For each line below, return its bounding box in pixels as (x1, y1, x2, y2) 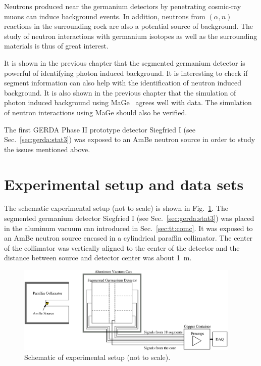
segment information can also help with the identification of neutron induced (4, 77, 242, 88)
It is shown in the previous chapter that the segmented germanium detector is (4, 57, 245, 68)
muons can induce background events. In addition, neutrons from (4, 11, 205, 21)
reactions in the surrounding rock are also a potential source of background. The (4, 21, 253, 31)
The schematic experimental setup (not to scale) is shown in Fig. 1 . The (4, 203, 228, 213)
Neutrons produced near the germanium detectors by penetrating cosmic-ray (4, 1, 241, 11)
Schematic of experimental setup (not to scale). (24, 352, 171, 362)
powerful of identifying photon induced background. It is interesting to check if (4, 67, 248, 78)
